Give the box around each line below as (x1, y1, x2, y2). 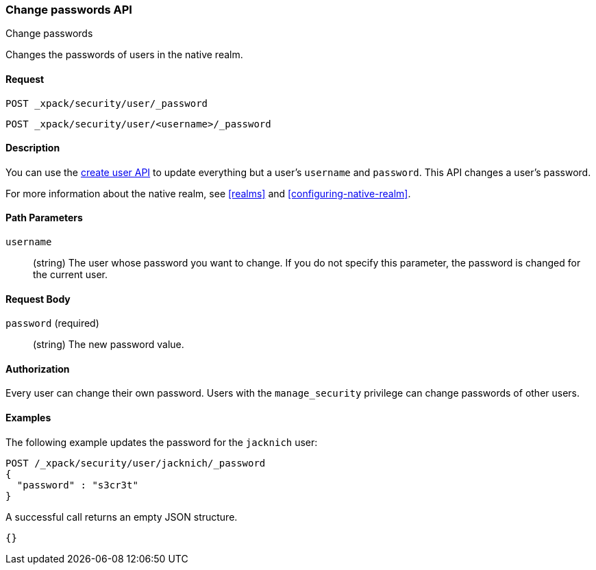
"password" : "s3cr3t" (16, 479, 138, 491)
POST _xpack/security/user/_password (5, 97, 208, 109)
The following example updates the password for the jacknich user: (5, 436, 318, 448)
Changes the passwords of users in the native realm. (5, 49, 243, 61)
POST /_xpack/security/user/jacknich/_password (5, 457, 266, 469)
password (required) (5, 317, 99, 330)
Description (5, 142, 60, 154)
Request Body (5, 293, 71, 305)
